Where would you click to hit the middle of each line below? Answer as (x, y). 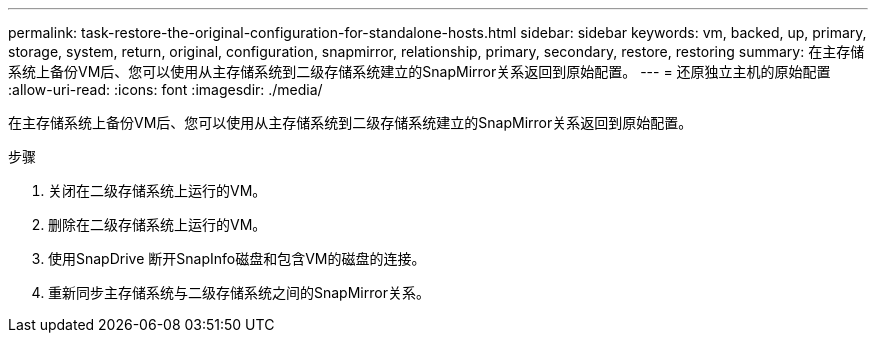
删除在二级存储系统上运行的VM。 (157, 224)
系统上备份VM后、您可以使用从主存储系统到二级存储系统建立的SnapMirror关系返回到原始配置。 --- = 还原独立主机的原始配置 (419, 71)
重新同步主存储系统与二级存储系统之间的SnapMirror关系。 (239, 292)
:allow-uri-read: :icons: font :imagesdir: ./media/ (165, 89)
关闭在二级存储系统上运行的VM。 (157, 190)
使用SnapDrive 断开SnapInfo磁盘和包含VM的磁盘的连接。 (237, 258)
